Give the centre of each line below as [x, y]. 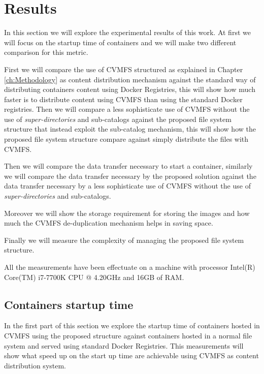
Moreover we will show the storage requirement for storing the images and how [127, 213]
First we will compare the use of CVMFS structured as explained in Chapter [124, 69]
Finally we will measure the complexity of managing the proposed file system [124, 240]
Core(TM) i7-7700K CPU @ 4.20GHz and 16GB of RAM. [94, 277]
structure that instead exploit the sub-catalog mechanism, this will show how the [130, 129]
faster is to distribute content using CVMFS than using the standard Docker [123, 99]
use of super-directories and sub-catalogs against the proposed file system [118, 119]
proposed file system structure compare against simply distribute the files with [126, 139]
